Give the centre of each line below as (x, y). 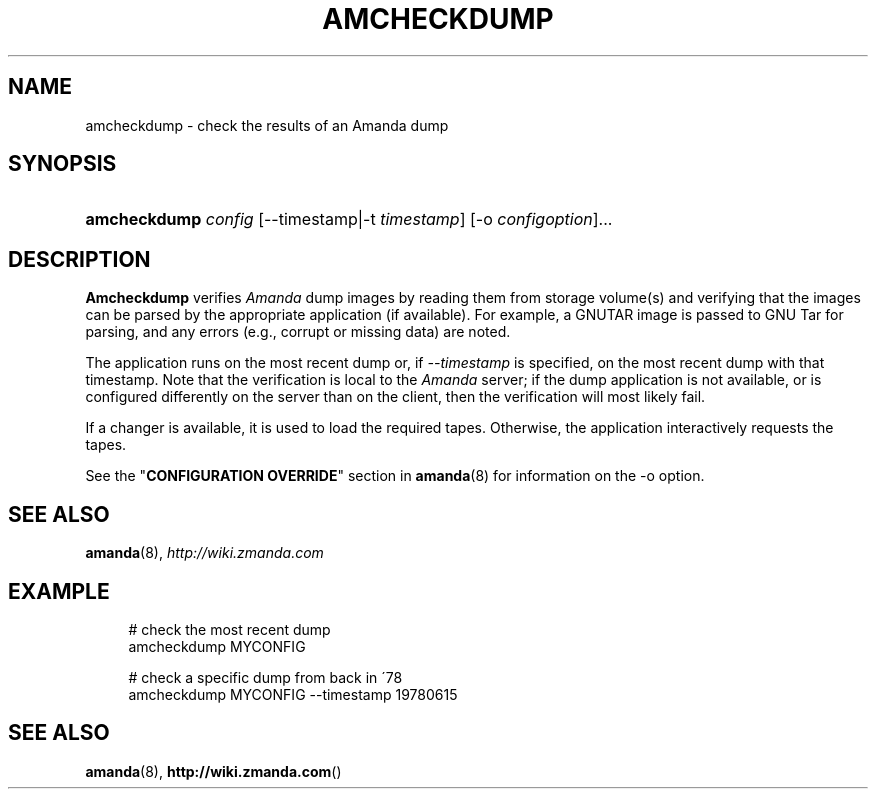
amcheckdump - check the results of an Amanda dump (267, 125)
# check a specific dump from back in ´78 (265, 677)
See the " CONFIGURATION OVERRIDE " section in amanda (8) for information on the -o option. (395, 476)
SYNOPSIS (62, 164)
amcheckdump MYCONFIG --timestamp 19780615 (293, 694)
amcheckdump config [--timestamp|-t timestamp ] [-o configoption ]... (349, 219)
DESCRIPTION (79, 259)
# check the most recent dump (229, 629)
